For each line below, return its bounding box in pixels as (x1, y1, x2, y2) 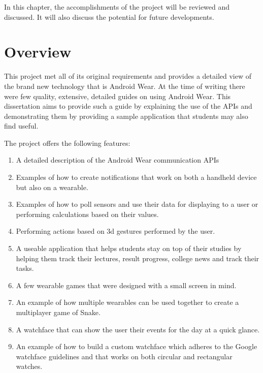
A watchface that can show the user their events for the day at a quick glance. (16, 324, 260, 334)
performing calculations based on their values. (16, 208, 159, 219)
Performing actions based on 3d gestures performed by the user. (16, 226, 215, 236)
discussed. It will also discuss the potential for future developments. (4, 11, 214, 22)
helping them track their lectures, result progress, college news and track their (16, 253, 259, 263)
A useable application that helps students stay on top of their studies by (16, 243, 242, 254)
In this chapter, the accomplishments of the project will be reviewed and (4, 2, 230, 12)
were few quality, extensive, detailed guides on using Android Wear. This (4, 90, 231, 101)
